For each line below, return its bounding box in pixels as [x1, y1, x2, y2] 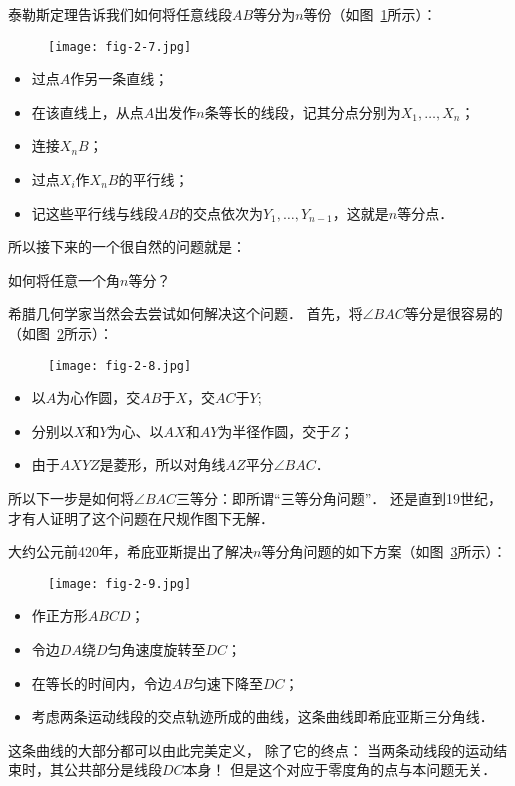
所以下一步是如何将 [8, 488, 134, 509]
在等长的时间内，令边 [31, 672, 172, 693]
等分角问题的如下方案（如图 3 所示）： [261, 541, 507, 562]
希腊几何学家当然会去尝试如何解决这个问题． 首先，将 [8, 303, 363, 324]
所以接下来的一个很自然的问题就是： [8, 236, 246, 257]
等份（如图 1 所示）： [303, 4, 437, 24]
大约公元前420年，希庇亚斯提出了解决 [8, 541, 253, 562]
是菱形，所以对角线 [99, 454, 226, 475]
